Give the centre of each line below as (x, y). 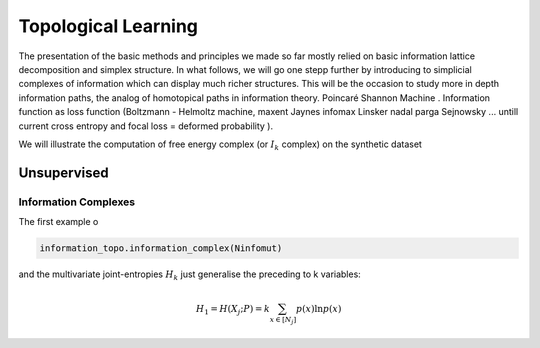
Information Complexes (76, 202)
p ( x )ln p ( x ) (318, 309)
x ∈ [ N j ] (283, 320)
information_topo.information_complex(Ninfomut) (161, 248)
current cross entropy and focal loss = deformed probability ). (146, 126)
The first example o (58, 222)
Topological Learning (108, 26)
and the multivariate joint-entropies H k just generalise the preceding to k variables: (190, 275)
